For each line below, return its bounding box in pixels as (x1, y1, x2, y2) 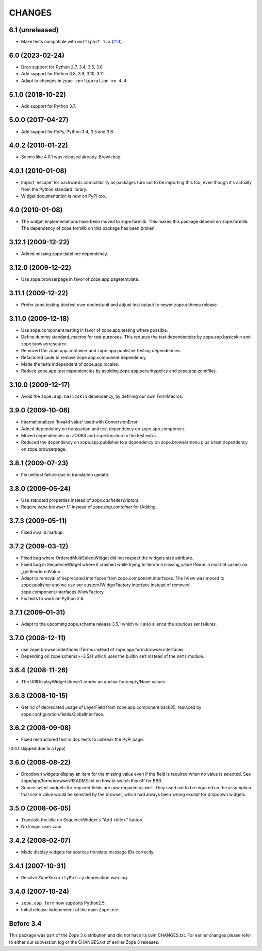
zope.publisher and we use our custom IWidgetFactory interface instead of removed (21, 582, 190, 588)
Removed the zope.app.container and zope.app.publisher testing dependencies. (21, 348, 182, 354)
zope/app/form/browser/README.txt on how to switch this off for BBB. (21, 778, 163, 784)
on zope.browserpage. (21, 446, 66, 452)
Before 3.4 (9, 919, 42, 928)
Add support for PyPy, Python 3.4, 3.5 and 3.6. (21, 129, 115, 135)
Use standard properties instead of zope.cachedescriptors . (21, 497, 140, 503)
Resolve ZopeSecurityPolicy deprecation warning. (21, 875, 128, 881)
